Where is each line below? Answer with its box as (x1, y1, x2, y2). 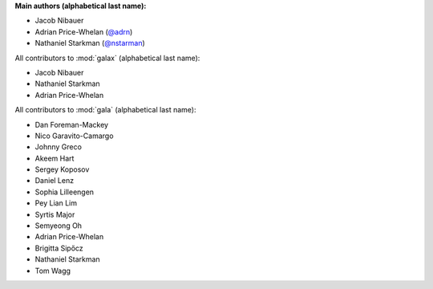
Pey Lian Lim (34, 198, 78, 208)
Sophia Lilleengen (34, 187, 95, 197)
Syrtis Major (34, 210, 75, 219)
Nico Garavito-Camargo (34, 131, 114, 140)
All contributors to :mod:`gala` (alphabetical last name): (14, 105, 196, 115)
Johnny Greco (34, 142, 82, 152)
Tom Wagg (34, 266, 71, 275)
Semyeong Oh (34, 221, 83, 230)
